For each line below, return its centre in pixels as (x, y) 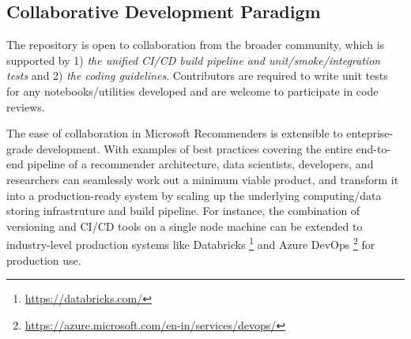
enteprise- (370, 133)
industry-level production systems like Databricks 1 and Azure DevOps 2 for (191, 243)
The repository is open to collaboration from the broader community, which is (196, 45)
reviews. (26, 106)
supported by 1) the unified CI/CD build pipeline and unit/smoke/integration (194, 60)
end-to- (373, 148)
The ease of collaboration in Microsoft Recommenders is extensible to (175, 133)
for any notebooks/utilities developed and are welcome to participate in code (192, 90)
